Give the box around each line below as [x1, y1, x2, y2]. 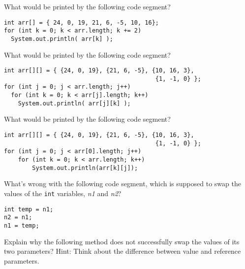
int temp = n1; [4, 205, 54, 213]
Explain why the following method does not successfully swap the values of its [4, 236, 240, 246]
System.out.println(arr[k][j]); [32, 164, 138, 171]
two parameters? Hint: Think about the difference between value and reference [4, 246, 241, 256]
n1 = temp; [4, 222, 39, 229]
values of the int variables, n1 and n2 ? [4, 188, 122, 198]
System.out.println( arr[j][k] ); [18, 100, 131, 107]
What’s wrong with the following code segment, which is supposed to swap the [4, 178, 241, 189]
